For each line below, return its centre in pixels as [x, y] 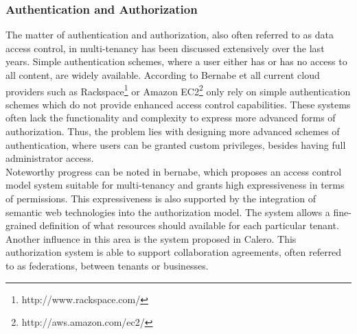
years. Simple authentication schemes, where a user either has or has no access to [176, 61]
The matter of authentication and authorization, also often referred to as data [170, 35]
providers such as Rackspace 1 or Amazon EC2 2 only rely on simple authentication [178, 90]
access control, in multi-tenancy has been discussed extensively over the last [165, 48]
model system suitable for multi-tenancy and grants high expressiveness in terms [175, 185]
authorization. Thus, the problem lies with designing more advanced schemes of [173, 131]
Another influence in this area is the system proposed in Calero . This [151, 238]
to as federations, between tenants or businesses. [107, 265]
